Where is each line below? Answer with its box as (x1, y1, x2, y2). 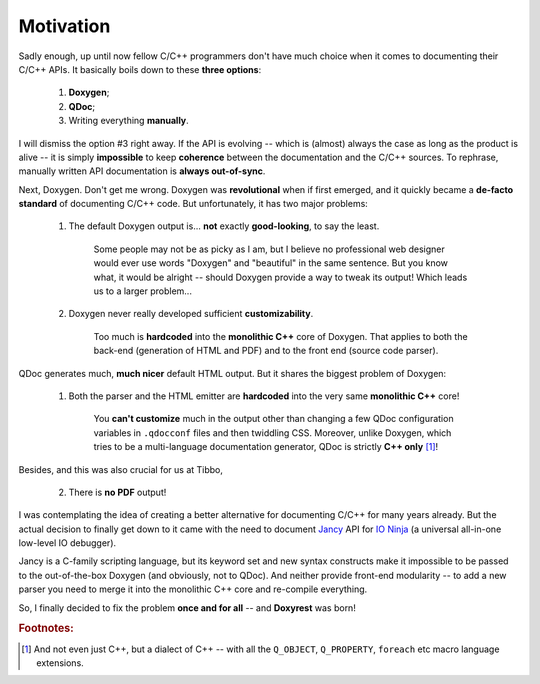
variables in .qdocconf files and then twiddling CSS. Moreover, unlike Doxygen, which (93, 426, 452, 439)
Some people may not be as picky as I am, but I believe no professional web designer (93, 243, 445, 255)
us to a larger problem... (93, 285, 192, 297)
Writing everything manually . (68, 115, 189, 127)
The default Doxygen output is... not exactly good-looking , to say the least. (68, 220, 380, 232)
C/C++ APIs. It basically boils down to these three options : (18, 63, 262, 75)
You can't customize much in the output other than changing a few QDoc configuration (93, 413, 454, 425)
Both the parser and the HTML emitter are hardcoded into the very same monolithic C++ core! (68, 390, 460, 402)
